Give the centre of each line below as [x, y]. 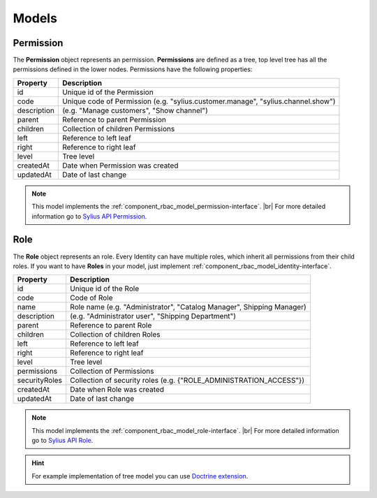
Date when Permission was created [120, 166]
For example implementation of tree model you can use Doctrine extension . [140, 476]
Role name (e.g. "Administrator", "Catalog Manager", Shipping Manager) [188, 307]
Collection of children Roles [115, 335]
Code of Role [91, 298]
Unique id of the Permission [108, 92]
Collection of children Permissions [118, 129]
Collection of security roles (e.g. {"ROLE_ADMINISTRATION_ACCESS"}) [187, 381]
